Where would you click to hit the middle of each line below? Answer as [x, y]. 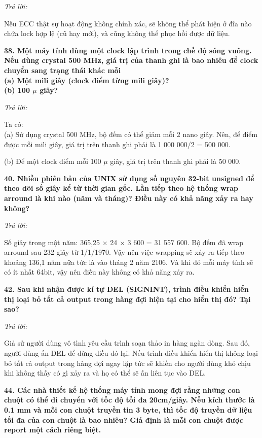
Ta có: [14, 124]
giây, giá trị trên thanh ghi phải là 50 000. [176, 161]
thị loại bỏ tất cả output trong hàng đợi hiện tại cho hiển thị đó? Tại [127, 299]
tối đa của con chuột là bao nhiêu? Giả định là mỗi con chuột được [124, 419]
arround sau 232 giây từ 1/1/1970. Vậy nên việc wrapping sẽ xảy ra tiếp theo [124, 252]
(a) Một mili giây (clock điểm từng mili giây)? [87, 80]
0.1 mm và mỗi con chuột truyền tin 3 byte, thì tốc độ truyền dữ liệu [128, 410]
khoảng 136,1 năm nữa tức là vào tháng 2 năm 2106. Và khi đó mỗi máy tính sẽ [129, 262]
